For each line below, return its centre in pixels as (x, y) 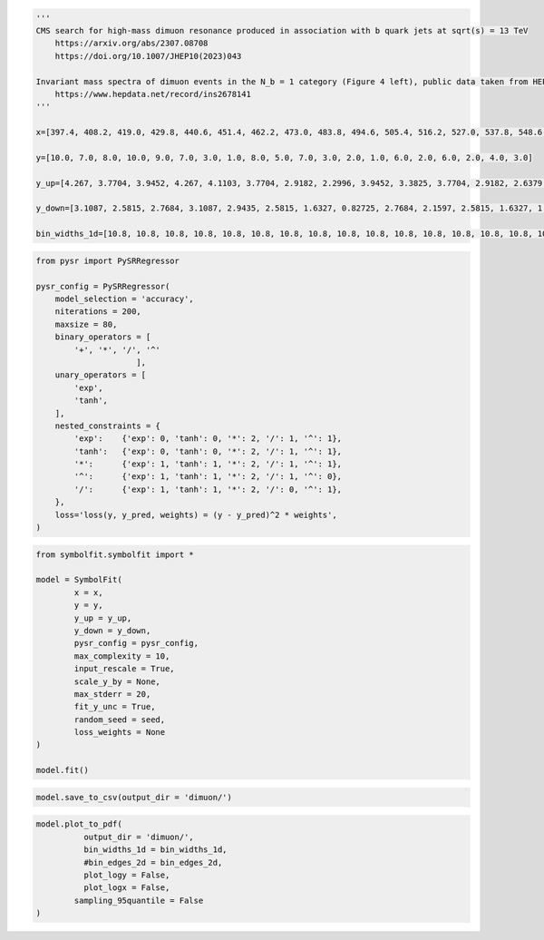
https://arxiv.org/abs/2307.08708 (131, 44)
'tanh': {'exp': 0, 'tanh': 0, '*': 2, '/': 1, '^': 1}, (208, 451)
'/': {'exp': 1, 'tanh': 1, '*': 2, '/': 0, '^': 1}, (208, 489)
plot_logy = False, (126, 875)
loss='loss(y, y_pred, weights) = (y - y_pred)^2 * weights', (196, 514)
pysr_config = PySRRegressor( (103, 286)
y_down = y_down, (112, 630)
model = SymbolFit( (79, 580)
